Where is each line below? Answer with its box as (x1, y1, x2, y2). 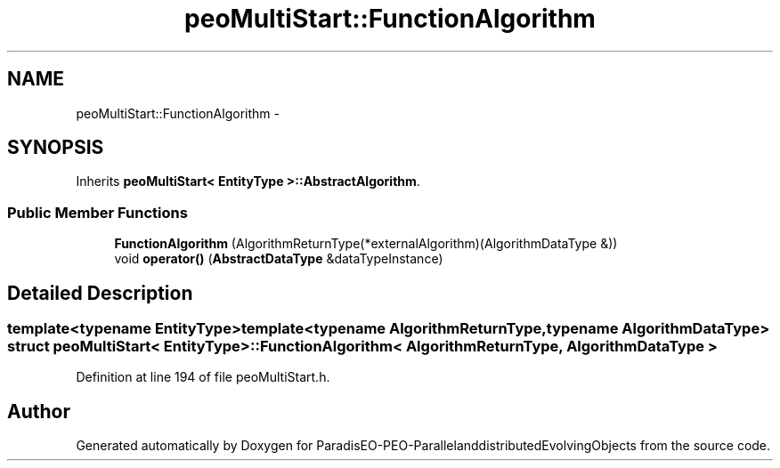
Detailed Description (7, 281, 193, 304)
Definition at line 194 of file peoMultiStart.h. (76, 369, 330, 385)
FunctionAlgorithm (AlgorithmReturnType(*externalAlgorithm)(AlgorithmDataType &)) (114, 236, 618, 252)
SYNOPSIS (7, 136, 104, 159)
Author (7, 399, 70, 423)
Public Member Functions (7, 203, 188, 222)
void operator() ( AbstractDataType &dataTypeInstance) (114, 251, 443, 267)
